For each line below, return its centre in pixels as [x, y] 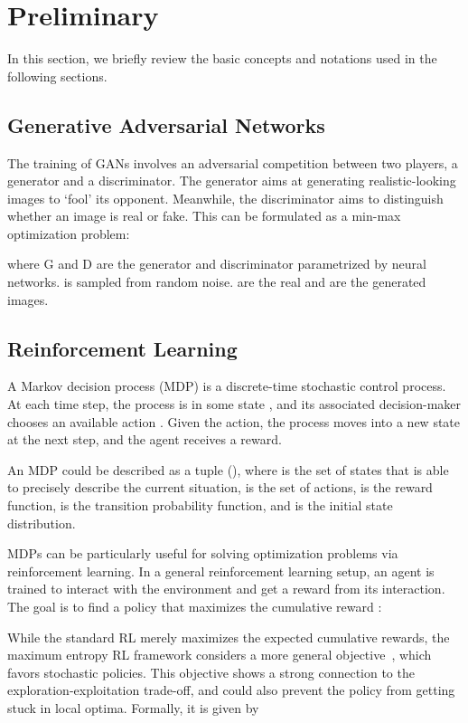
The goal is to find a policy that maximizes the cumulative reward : [195, 606]
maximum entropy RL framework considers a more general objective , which [220, 655]
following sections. [57, 76]
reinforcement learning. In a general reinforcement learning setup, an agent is [221, 571]
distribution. [42, 523]
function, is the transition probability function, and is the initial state [200, 505]
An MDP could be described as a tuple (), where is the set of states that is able [228, 469]
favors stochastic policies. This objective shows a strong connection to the [211, 672]
